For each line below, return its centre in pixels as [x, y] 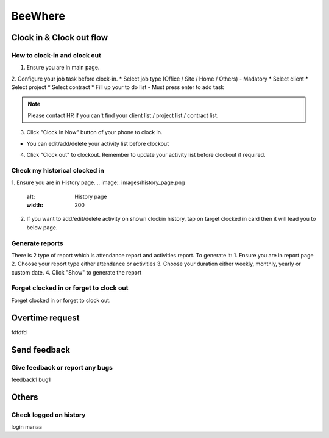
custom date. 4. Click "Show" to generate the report [76, 272]
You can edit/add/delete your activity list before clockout [98, 143]
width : [35, 205]
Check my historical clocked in [58, 170]
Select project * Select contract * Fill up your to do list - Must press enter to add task [118, 87]
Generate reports [37, 243]
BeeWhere [38, 16]
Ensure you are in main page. [63, 68]
